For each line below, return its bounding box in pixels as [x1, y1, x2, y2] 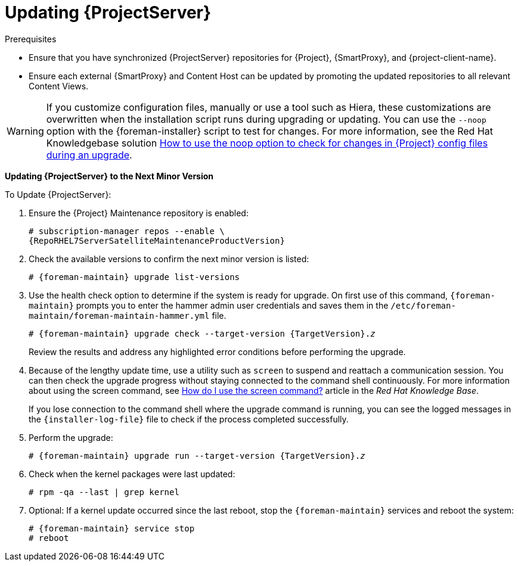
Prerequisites [5, 33, 57, 44]
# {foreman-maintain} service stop [29, 523, 195, 533]
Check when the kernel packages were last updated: [29, 468, 235, 479]
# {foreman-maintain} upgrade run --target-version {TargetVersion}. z [29, 450, 365, 461]
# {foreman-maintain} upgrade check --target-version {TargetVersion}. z [29, 328, 376, 338]
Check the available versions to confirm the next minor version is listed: [29, 253, 309, 264]
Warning [7, 125, 44, 137]
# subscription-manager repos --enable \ [29, 226, 225, 236]
